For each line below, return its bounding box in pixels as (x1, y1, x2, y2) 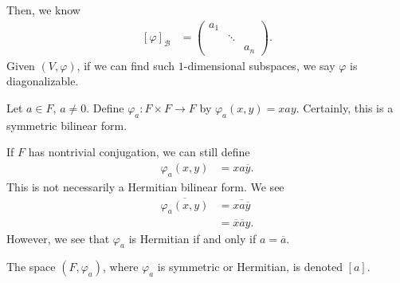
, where (103, 258, 139, 275)
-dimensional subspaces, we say (183, 57, 335, 73)
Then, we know (6, 2, 80, 18)
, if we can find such (76, 57, 175, 73)
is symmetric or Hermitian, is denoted (157, 258, 343, 275)
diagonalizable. (6, 73, 79, 89)
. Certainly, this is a (296, 99, 394, 116)
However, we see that (6, 230, 110, 246)
